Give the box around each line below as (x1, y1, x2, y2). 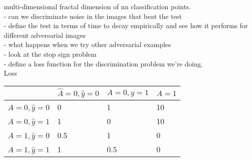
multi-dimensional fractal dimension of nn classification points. (4, 1, 191, 11)
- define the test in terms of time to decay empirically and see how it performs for (4, 20, 248, 31)
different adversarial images (4, 30, 86, 40)
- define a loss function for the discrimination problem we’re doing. (4, 58, 203, 68)
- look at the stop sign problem (4, 48, 97, 59)
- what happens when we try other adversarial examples (4, 39, 171, 49)
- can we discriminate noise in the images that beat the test (4, 11, 182, 21)
